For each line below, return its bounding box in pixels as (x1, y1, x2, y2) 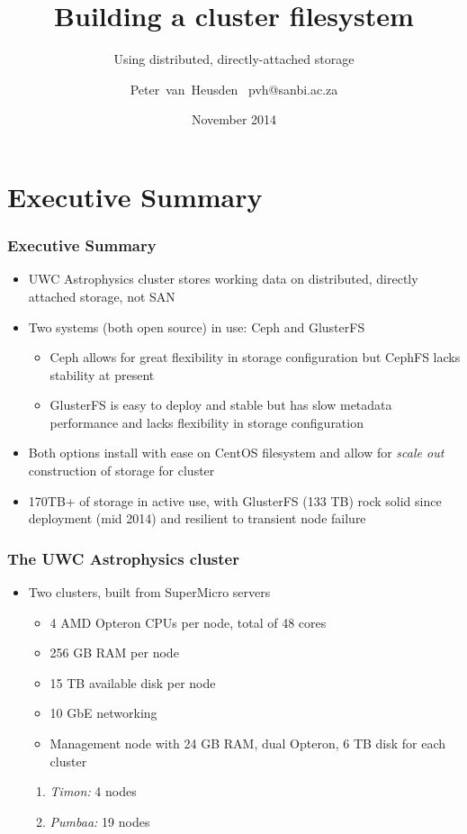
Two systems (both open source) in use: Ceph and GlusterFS (28, 317, 365, 336)
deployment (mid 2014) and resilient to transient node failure (28, 509, 366, 528)
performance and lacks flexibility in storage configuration (49, 412, 364, 431)
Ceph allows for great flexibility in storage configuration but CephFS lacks (49, 348, 461, 367)
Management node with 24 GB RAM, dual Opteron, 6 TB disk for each (49, 734, 446, 753)
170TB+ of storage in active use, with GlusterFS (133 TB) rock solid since (28, 491, 442, 510)
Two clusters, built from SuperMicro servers (28, 583, 271, 602)
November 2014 (191, 110, 277, 129)
